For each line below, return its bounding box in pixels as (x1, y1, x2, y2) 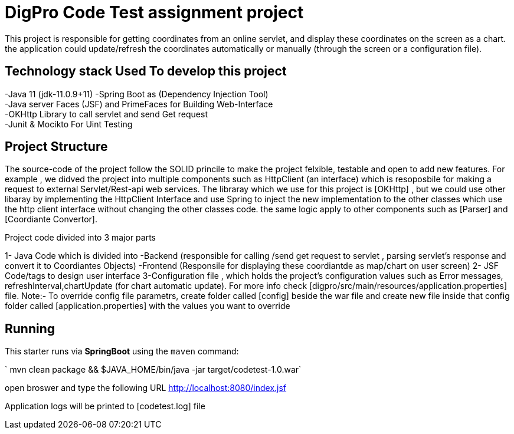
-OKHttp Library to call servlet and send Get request (5, 108, 208, 119)
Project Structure (5, 139, 108, 154)
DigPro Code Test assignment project (5, 2, 304, 22)
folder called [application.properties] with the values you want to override (5, 301, 290, 311)
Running (5, 321, 55, 336)
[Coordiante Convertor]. (5, 214, 97, 225)
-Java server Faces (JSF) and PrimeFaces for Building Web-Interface (5, 98, 273, 109)
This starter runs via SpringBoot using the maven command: (5, 346, 239, 357)
